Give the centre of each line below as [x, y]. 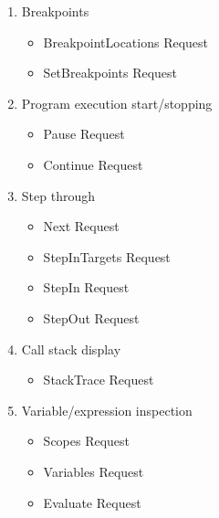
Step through [58, 195]
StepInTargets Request [107, 256]
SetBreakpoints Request [110, 73]
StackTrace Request [99, 380]
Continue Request [93, 164]
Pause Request [84, 134]
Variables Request [94, 471]
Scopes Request [87, 441]
